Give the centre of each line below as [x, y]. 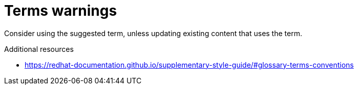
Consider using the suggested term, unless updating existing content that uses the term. [153, 33]
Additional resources [39, 49]
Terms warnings [61, 11]
